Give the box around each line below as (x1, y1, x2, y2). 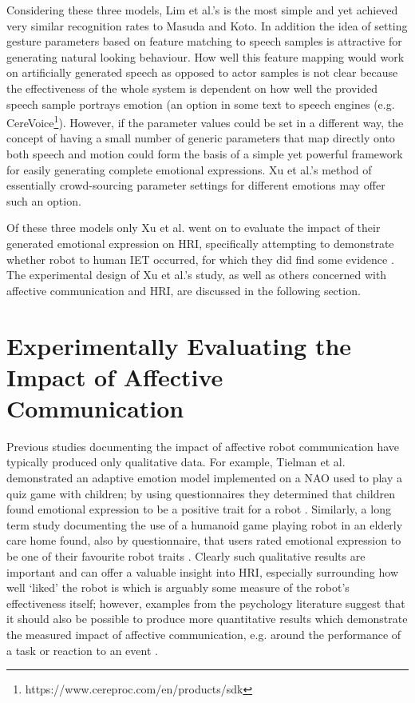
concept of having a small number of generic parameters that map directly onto (6, 130, 395, 146)
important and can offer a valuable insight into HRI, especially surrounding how (6, 563, 399, 580)
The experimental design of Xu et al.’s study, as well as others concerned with (6, 266, 387, 283)
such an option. (6, 192, 81, 209)
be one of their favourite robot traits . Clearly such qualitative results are (6, 548, 366, 564)
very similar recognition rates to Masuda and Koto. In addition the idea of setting (6, 17, 408, 34)
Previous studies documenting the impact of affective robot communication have (6, 437, 400, 454)
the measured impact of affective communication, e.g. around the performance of (6, 625, 401, 642)
